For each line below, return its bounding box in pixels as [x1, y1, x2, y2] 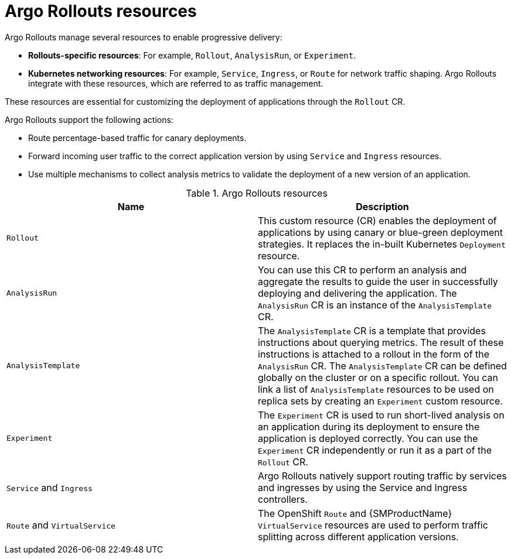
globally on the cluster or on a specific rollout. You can [258, 371, 499, 383]
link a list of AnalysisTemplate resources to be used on [258, 383, 494, 395]
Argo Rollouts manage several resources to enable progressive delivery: [5, 32, 282, 42]
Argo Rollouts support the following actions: [5, 114, 173, 125]
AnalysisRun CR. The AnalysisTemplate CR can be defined [258, 359, 507, 372]
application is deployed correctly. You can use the [258, 432, 478, 444]
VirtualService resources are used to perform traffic [258, 519, 488, 531]
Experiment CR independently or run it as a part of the [258, 444, 492, 456]
